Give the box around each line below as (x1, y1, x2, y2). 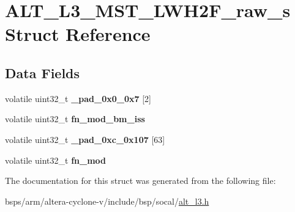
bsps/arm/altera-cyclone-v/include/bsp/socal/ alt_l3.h (5, 194, 209, 207)
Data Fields (5, 63, 80, 82)
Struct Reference (5, 21, 151, 46)
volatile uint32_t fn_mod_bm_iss (5, 112, 145, 125)
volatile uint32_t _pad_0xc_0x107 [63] (5, 133, 165, 145)
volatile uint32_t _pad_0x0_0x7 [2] (5, 92, 151, 104)
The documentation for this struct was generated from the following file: (5, 174, 276, 187)
